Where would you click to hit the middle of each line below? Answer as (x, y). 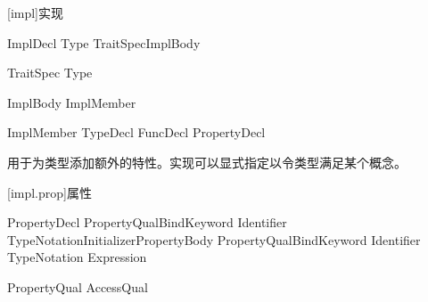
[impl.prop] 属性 (49, 192)
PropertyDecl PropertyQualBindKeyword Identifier (147, 222)
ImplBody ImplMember (72, 102)
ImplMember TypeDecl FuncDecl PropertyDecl (136, 132)
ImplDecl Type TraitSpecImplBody (104, 42)
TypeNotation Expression (77, 257)
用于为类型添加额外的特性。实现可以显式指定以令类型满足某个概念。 (207, 162)
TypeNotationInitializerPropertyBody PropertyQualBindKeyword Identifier (214, 239)
